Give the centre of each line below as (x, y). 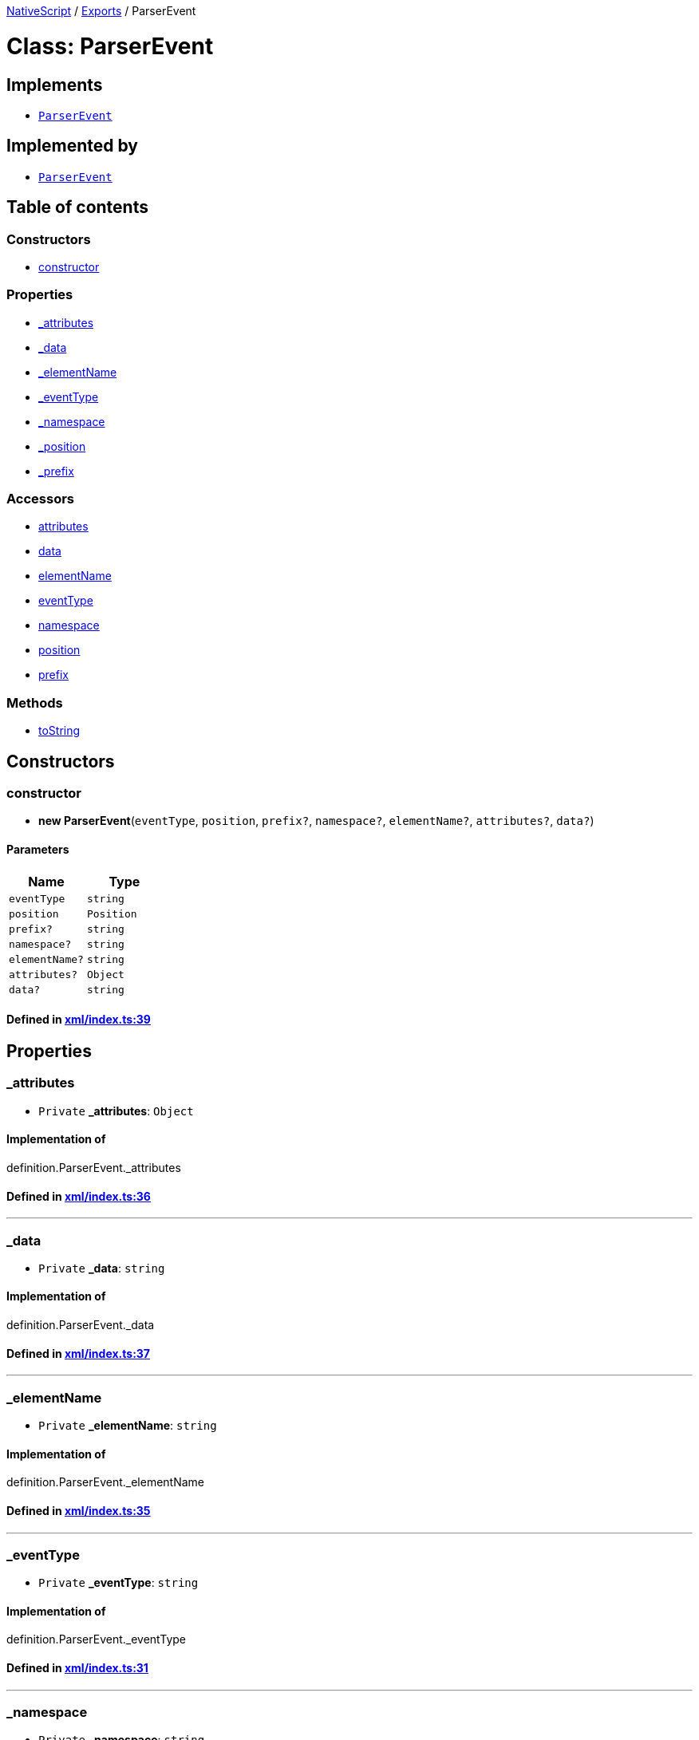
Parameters (38, 850)
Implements (55, 85)
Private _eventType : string (118, 1583)
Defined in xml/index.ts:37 (78, 1353)
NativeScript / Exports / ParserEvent (101, 11)
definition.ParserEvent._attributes (94, 1167)
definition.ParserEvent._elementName (106, 1482)
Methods (35, 702)
